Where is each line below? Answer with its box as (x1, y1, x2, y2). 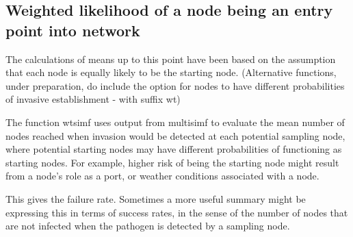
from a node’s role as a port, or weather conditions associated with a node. (5, 169, 319, 183)
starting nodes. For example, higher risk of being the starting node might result (5, 155, 339, 169)
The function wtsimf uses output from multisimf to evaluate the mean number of (5, 114, 345, 129)
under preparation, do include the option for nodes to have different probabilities (5, 78, 345, 92)
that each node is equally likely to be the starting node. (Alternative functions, (5, 65, 337, 79)
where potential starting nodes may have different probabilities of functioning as (5, 142, 342, 156)
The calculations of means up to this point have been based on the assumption (5, 51, 336, 66)
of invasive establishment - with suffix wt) (5, 92, 181, 106)
